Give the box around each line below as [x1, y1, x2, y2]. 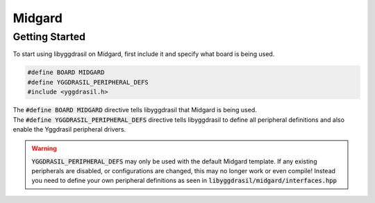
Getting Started [12, 30, 86, 43]
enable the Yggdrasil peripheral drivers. [12, 125, 126, 133]
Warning [31, 144, 57, 152]
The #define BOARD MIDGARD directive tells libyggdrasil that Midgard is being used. [12, 106, 257, 114]
